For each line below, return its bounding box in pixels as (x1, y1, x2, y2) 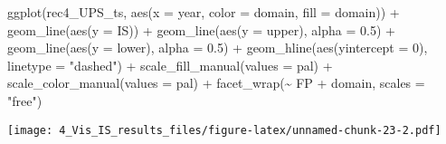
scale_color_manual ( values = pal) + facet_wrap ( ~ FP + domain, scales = (7, 73, 425, 92)
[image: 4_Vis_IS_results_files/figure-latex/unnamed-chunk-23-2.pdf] (7, 123, 441, 137)
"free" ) (7, 91, 43, 110)
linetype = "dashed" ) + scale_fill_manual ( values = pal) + (7, 55, 333, 74)
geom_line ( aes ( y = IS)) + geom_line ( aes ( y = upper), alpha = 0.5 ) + (7, 20, 395, 39)
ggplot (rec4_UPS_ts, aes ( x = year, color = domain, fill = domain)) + (7, 3, 400, 21)
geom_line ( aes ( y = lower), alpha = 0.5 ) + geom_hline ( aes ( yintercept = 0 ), (7, 38, 428, 57)
